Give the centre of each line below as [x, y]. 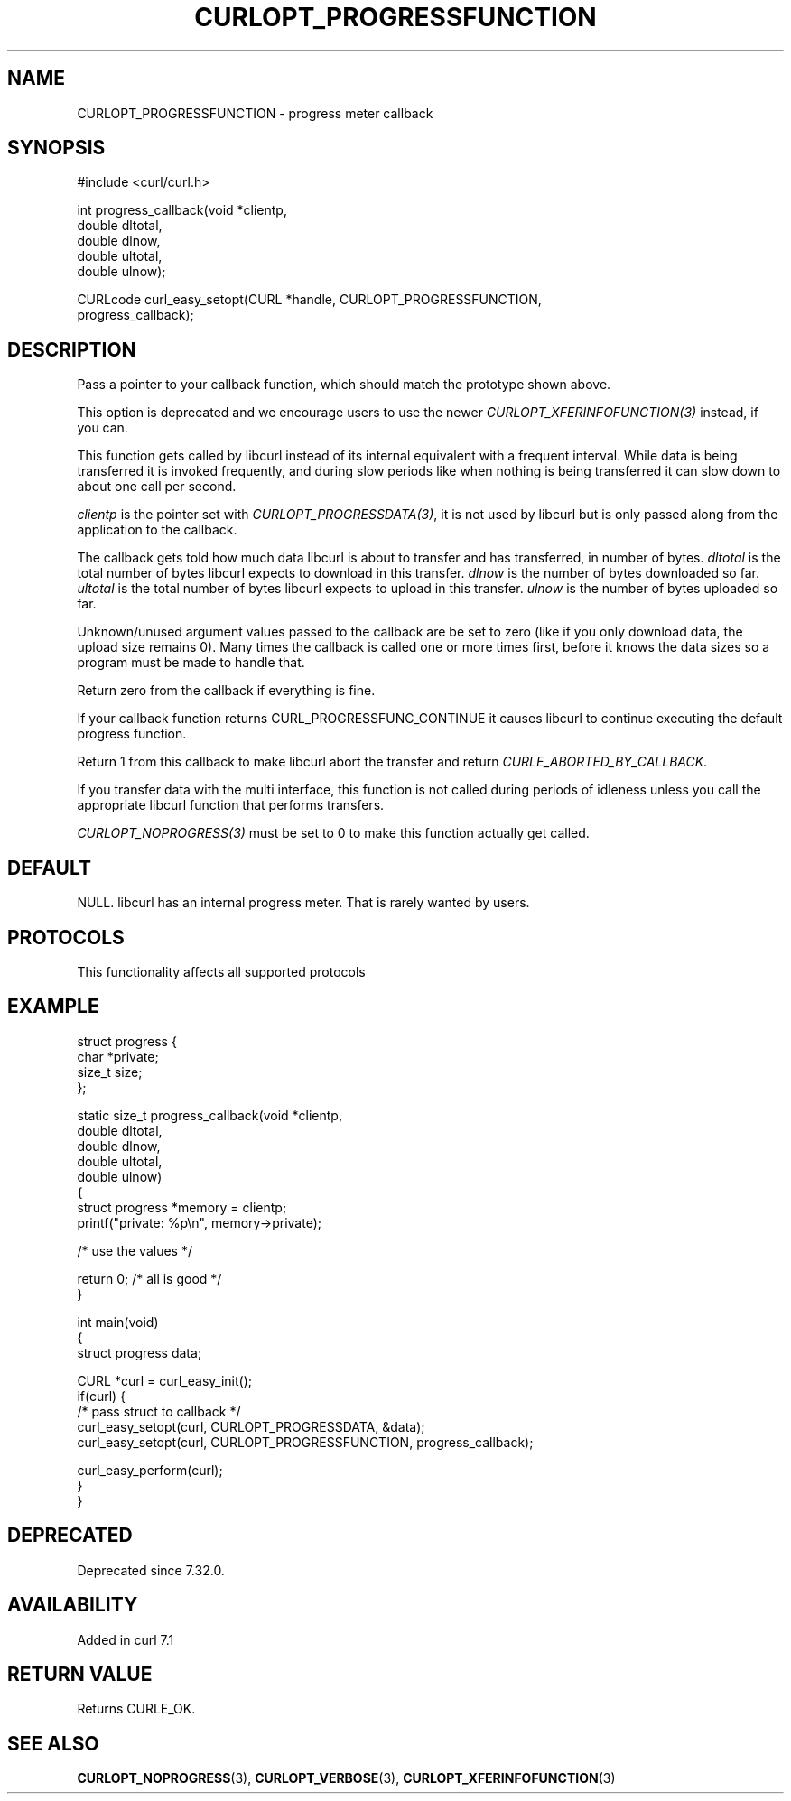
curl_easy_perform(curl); [150, 1470]
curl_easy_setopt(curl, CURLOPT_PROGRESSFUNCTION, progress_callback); [305, 1442]
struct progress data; [140, 1352]
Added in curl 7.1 [126, 1639]
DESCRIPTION [72, 349]
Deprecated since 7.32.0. [151, 1570]
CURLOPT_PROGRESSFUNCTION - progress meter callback [255, 113]
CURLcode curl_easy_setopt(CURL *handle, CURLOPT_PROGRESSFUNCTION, [309, 300]
